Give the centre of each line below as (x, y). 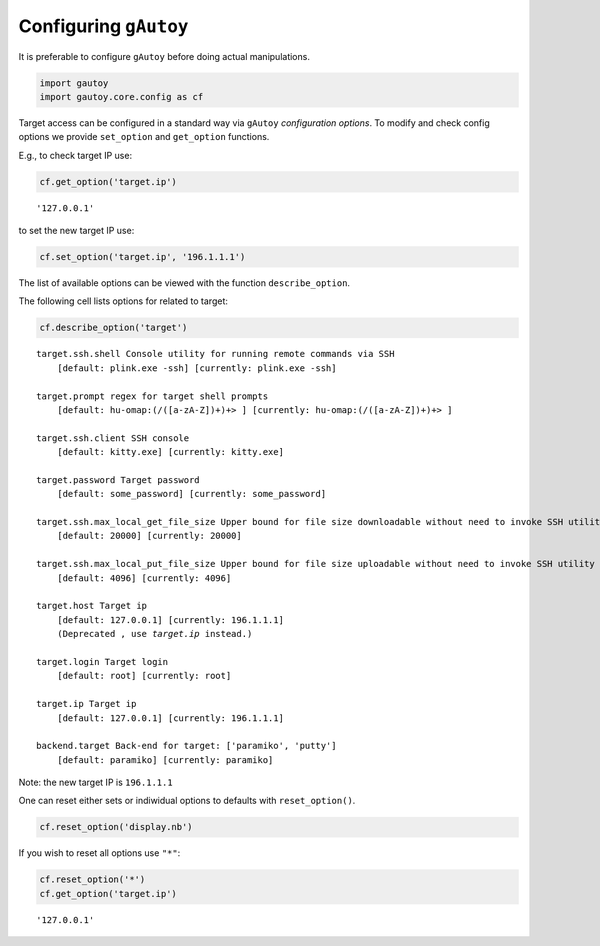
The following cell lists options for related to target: (123, 301)
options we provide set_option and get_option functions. (144, 137)
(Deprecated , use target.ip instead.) (154, 634)
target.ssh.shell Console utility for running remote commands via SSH (215, 354)
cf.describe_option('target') (113, 328)
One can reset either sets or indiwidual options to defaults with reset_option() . (187, 801)
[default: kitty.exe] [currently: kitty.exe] (170, 452)
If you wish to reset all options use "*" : (99, 853)
